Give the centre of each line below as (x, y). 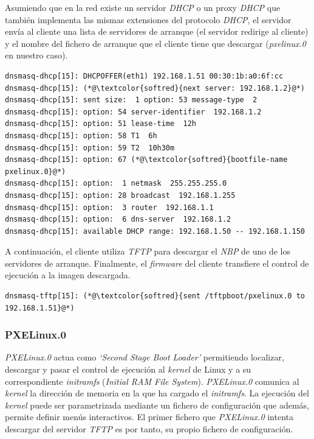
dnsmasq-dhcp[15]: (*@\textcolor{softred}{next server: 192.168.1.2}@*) (155, 88)
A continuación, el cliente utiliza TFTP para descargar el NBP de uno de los (148, 251)
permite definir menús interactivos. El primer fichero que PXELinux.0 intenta (149, 417)
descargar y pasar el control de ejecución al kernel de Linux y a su (128, 369)
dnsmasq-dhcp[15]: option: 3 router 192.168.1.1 (109, 207)
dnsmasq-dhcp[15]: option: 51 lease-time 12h (101, 124)
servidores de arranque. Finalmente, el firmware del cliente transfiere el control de (157, 263)
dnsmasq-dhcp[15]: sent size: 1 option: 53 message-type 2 (131, 100)
